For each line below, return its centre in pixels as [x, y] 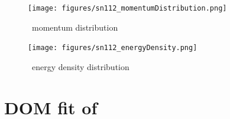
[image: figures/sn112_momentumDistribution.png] [127, 8]
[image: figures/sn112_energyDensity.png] [113, 48]
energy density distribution [80, 66]
